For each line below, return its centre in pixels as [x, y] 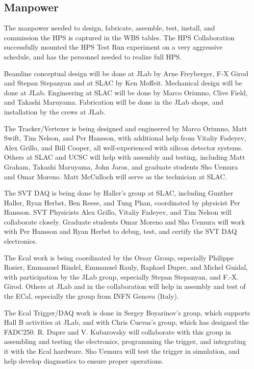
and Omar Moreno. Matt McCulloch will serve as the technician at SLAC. [115, 176]
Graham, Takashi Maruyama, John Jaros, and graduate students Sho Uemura [121, 166]
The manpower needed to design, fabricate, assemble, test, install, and [110, 28]
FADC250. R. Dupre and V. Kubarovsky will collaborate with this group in [118, 331]
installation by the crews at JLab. [55, 111]
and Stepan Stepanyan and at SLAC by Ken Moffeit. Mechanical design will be [123, 83]
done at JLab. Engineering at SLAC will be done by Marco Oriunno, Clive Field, [126, 92]
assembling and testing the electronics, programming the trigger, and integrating [125, 341]
